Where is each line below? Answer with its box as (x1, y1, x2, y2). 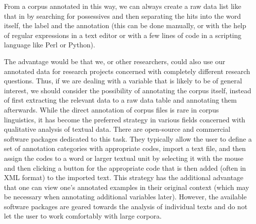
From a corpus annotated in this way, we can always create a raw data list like (4, 1, 241, 11)
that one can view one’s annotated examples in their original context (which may (4, 182, 249, 192)
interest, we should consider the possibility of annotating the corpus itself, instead (4, 85, 252, 95)
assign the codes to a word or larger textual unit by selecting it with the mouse (4, 152, 244, 163)
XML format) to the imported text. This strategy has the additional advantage (4, 172, 244, 183)
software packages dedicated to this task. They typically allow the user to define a (4, 133, 252, 144)
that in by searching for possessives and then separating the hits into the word (4, 10, 241, 21)
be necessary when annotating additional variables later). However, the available (4, 191, 247, 202)
